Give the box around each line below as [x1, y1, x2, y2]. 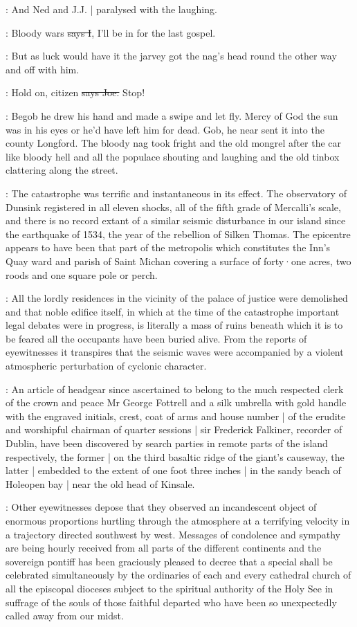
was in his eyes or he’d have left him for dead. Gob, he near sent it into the [6, 122, 324, 136]
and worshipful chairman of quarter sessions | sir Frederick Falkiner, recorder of [6, 422, 342, 437]
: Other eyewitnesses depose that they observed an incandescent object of [6, 500, 317, 514]
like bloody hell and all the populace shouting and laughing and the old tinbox [6, 149, 340, 163]
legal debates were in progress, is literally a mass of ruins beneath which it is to [6, 318, 343, 332]
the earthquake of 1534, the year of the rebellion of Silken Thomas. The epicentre [6, 226, 351, 241]
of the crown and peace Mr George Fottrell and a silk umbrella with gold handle [6, 395, 347, 410]
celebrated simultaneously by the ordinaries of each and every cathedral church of [6, 567, 351, 582]
